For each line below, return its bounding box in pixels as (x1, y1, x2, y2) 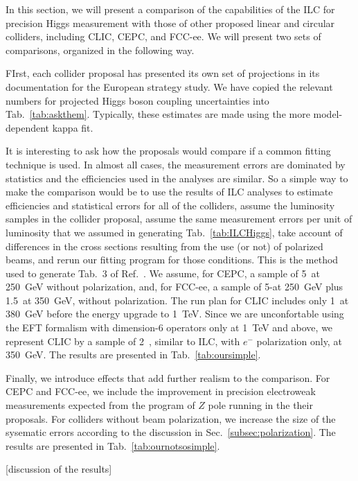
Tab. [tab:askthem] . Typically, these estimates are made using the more (6, 107, 310, 121)
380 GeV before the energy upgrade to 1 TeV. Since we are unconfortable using (6, 306, 344, 321)
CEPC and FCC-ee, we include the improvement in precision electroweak (6, 384, 316, 399)
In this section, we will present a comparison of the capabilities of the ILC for (6, 2, 335, 16)
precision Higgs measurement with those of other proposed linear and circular (6, 15, 335, 30)
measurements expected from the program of (6, 398, 195, 412)
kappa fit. (52, 120, 93, 134)
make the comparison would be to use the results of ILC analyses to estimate (6, 184, 333, 199)
